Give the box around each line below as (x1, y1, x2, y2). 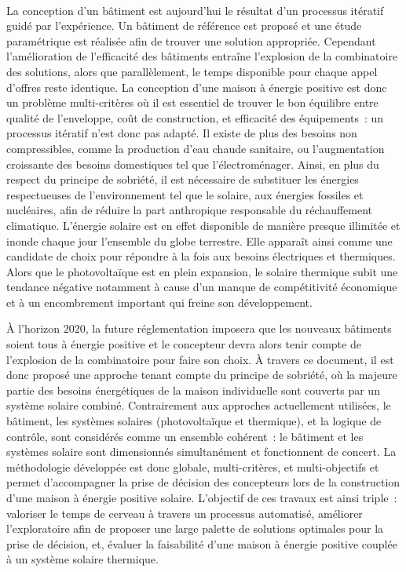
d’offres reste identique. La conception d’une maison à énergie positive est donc (6, 78, 387, 95)
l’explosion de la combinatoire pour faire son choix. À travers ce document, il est (6, 351, 394, 367)
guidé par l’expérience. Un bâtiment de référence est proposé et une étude (6, 17, 362, 34)
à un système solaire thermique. (6, 551, 159, 567)
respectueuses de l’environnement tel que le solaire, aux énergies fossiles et (6, 186, 364, 202)
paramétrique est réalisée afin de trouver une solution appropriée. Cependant (6, 32, 376, 49)
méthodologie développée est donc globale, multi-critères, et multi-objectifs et (6, 458, 379, 475)
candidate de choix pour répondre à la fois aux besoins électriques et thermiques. (6, 248, 396, 264)
